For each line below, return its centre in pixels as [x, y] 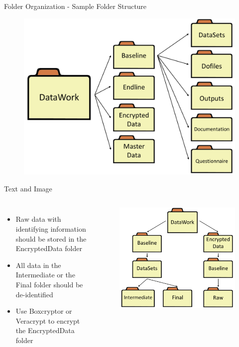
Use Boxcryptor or [44, 311]
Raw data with [38, 219]
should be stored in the [51, 238]
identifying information [51, 229]
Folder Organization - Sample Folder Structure [75, 6]
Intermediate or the [45, 275]
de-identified [34, 294]
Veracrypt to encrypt [48, 320]
